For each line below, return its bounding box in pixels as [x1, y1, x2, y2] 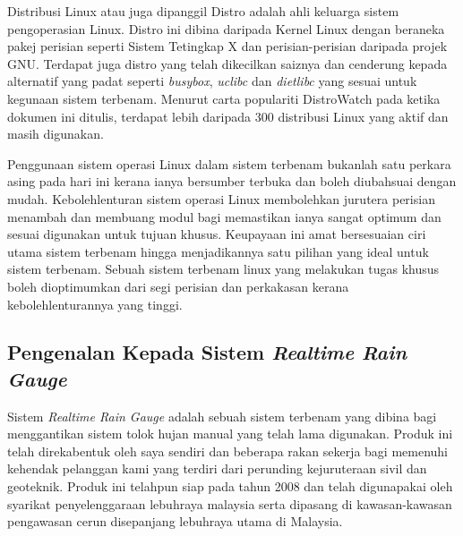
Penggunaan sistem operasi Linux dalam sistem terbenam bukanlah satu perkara [7, 154, 451, 173]
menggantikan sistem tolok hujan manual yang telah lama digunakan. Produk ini [7, 424, 453, 443]
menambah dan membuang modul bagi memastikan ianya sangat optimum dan [7, 207, 442, 225]
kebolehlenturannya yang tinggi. [7, 294, 183, 313]
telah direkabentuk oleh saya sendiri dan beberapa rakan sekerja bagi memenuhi [7, 441, 449, 460]
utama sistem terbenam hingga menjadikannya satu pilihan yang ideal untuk [7, 242, 429, 260]
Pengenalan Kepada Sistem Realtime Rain [7, 338, 407, 366]
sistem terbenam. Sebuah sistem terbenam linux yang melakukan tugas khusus [7, 259, 440, 278]
